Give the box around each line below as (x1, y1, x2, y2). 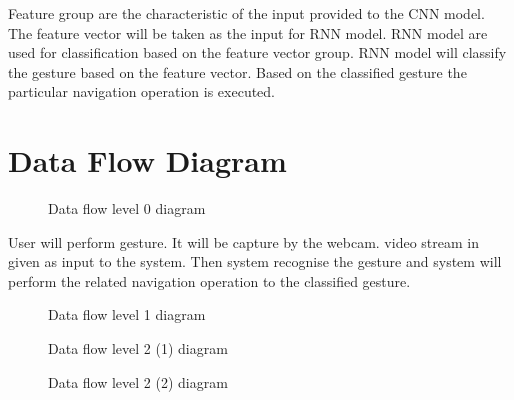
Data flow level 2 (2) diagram (48, 371, 228, 392)
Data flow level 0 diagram (48, 198, 206, 219)
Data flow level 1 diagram (48, 304, 206, 325)
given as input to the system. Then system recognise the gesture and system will (8, 251, 502, 272)
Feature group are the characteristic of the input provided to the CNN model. (8, 3, 485, 23)
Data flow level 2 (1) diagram (48, 338, 228, 359)
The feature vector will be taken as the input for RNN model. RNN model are (8, 22, 488, 43)
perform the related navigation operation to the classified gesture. (8, 270, 411, 291)
